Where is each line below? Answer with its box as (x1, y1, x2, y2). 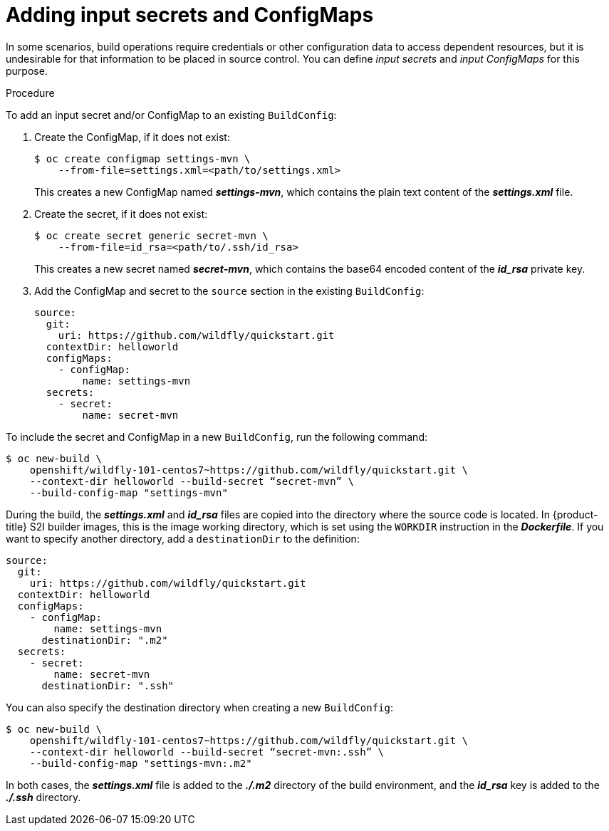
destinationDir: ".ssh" (41, 679, 175, 691)
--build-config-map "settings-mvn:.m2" (29, 757, 252, 769)
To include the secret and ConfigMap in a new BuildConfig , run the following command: (6, 430, 427, 443)
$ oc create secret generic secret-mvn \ (34, 229, 269, 241)
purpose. (6, 64, 48, 77)
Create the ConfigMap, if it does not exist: (34, 130, 230, 143)
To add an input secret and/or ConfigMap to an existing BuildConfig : (6, 108, 337, 121)
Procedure (6, 86, 55, 99)
